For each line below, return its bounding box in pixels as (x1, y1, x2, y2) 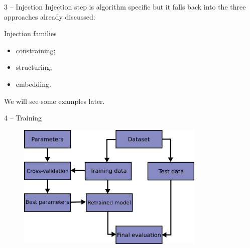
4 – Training (4, 112, 42, 123)
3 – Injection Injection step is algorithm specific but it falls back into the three (4, 2, 246, 12)
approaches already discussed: (4, 11, 95, 22)
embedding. (16, 78, 51, 89)
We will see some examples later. (4, 95, 105, 106)
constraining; (16, 45, 56, 55)
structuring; (16, 62, 52, 72)
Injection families (4, 28, 57, 39)
